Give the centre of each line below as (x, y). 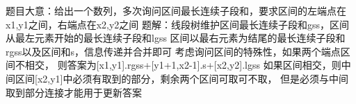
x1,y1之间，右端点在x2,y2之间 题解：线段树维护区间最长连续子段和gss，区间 (178, 24)
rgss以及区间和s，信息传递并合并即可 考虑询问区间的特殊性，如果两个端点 (173, 51)
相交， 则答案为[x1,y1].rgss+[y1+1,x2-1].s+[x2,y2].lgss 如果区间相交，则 (183, 65)
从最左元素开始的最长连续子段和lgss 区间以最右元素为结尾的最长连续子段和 (176, 38)
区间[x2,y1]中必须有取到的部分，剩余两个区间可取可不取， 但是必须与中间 (182, 78)
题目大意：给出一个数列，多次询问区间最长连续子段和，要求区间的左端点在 (176, 10)
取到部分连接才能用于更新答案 (74, 92)
